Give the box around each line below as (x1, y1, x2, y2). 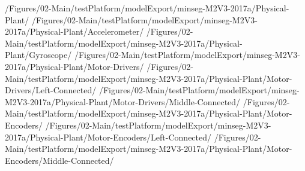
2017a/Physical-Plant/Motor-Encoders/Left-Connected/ (5, 130, 212, 143)
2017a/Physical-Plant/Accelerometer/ (5, 25, 144, 38)
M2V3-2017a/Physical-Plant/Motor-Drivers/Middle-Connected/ (5, 95, 241, 108)
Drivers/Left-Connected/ (5, 84, 97, 96)
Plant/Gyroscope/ (5, 48, 72, 61)
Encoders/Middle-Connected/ (5, 154, 114, 166)
